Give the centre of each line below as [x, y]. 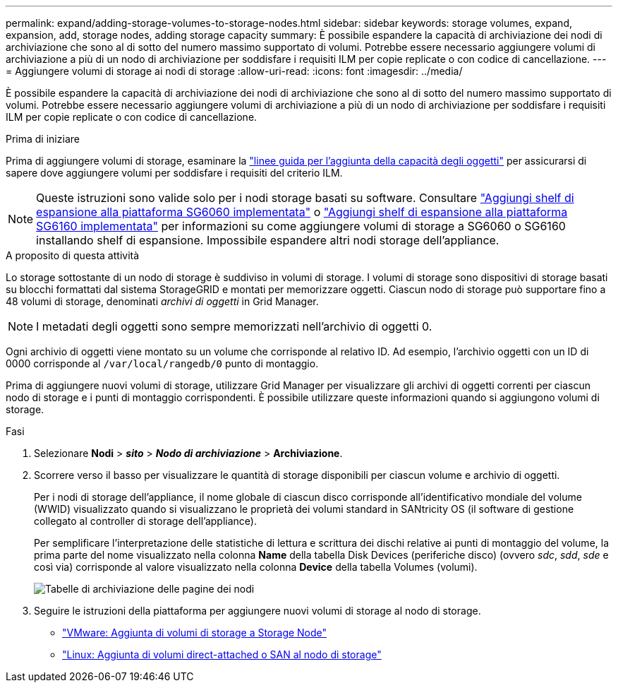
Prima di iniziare [43, 139]
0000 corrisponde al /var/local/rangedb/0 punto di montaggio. [162, 363]
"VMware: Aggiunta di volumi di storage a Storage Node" [195, 633]
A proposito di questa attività [73, 255]
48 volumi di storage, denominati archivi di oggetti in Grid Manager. [162, 301]
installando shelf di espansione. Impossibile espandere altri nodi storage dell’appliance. [268, 240]
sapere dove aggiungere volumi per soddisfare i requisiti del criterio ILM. [174, 173]
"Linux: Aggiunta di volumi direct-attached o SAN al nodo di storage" [222, 654]
